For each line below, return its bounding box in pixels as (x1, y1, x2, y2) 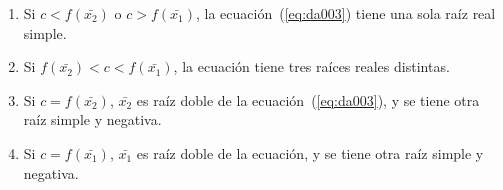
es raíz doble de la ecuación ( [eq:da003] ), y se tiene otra (136, 89, 480, 110)
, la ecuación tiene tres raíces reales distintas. (173, 56, 450, 77)
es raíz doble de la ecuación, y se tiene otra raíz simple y (136, 142, 484, 163)
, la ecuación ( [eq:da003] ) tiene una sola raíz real (196, 3, 496, 23)
